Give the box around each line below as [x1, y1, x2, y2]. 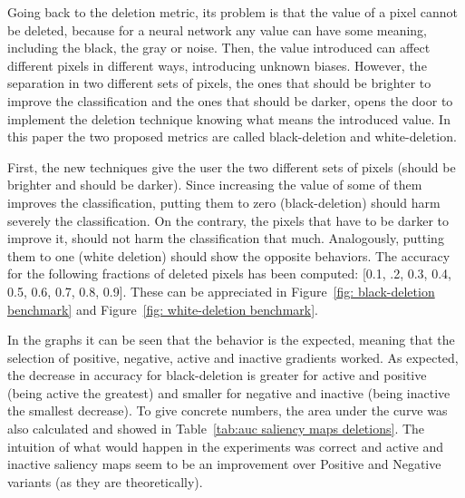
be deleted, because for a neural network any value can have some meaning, [7, 20, 428, 39]
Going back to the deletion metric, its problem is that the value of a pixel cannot [7, 3, 458, 21]
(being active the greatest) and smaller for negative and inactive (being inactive [7, 383, 450, 402]
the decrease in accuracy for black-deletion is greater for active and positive [7, 366, 427, 385]
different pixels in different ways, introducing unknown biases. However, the [7, 55, 427, 74]
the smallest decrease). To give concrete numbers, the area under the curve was [7, 401, 448, 420]
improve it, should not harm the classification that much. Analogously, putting [7, 229, 444, 248]
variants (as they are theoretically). [7, 472, 203, 491]
